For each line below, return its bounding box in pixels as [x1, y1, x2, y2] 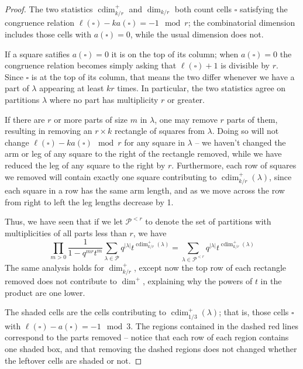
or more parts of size [54, 113, 128, 125]
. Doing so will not [212, 125, 279, 137]
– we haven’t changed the [195, 136, 286, 148]
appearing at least [39, 82, 104, 94]
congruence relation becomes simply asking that [5, 59, 177, 71]
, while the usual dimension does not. [130, 28, 264, 40]
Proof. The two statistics [5, 3, 93, 15]
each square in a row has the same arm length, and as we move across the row [5, 184, 285, 196]
